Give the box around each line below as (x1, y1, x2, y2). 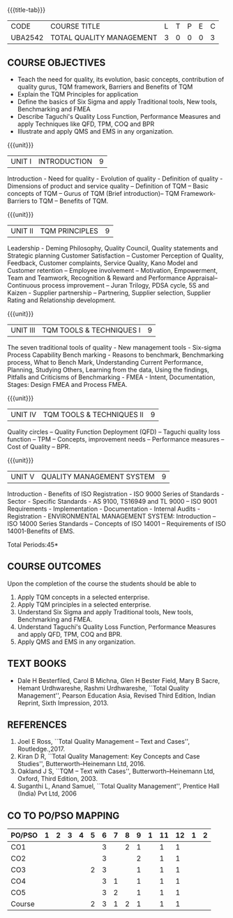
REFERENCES (7, 719, 68, 731)
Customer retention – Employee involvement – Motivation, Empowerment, (7, 267, 218, 274)
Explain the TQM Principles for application (17, 90, 138, 98)
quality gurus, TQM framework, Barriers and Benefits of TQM (17, 83, 193, 91)
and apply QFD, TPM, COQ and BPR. (17, 630, 123, 638)
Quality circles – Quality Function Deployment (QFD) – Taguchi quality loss (7, 428, 221, 436)
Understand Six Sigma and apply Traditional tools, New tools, (17, 607, 194, 616)
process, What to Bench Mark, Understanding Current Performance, (7, 358, 204, 366)
